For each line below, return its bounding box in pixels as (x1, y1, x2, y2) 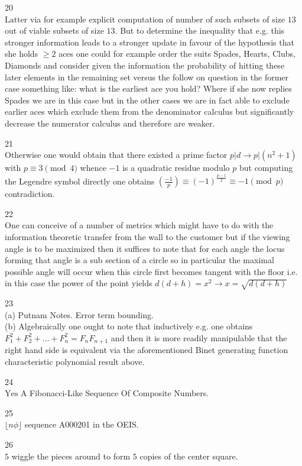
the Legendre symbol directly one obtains (5, 174, 155, 187)
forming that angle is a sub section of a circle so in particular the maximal (5, 254, 274, 266)
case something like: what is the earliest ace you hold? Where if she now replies (5, 82, 292, 95)
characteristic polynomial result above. (5, 355, 145, 367)
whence (80, 161, 106, 174)
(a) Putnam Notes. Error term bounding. (5, 308, 154, 321)
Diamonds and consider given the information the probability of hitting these (5, 59, 285, 71)
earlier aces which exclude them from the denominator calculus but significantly (5, 105, 294, 118)
